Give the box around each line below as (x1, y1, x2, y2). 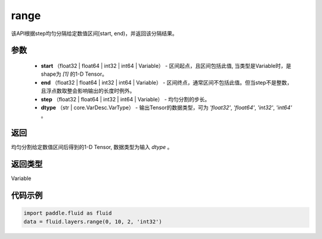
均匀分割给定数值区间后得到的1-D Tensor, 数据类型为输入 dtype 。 (11, 144, 173, 151)
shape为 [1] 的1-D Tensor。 (41, 70, 107, 77)
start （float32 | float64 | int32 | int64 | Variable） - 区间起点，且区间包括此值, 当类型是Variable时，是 (41, 62, 292, 69)
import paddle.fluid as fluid (23, 210, 112, 217)
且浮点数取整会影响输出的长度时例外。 (41, 87, 135, 95)
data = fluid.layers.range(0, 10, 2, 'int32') (23, 218, 162, 225)
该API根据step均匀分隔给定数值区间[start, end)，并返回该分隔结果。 (11, 30, 178, 37)
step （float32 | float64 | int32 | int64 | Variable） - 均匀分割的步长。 (41, 95, 210, 103)
